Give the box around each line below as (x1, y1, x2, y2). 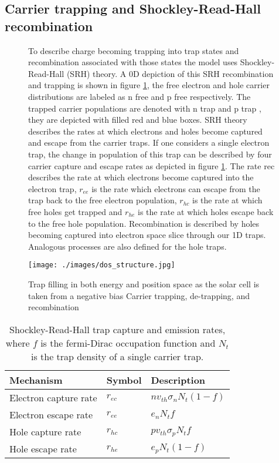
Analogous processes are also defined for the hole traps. (28, 240, 227, 252)
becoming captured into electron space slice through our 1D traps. (28, 229, 266, 241)
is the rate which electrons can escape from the (91, 182, 260, 194)
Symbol (106, 373, 142, 387)
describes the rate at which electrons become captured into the (28, 171, 254, 183)
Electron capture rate (9, 390, 97, 404)
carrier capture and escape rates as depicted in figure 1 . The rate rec (28, 159, 275, 172)
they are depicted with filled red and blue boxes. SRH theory (28, 113, 247, 126)
